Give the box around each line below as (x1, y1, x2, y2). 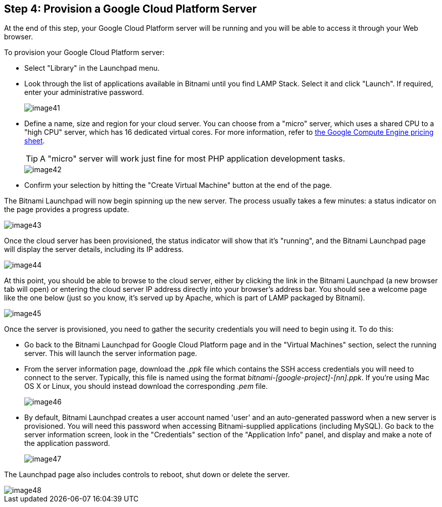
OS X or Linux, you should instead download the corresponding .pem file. (24, 382, 268, 391)
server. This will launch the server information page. (24, 349, 198, 358)
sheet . (24, 136, 45, 145)
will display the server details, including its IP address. (4, 245, 184, 254)
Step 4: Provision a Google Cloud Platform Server (4, 3, 257, 15)
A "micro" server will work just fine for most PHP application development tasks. (40, 154, 346, 164)
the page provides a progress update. (4, 205, 129, 214)
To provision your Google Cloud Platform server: (4, 48, 165, 57)
